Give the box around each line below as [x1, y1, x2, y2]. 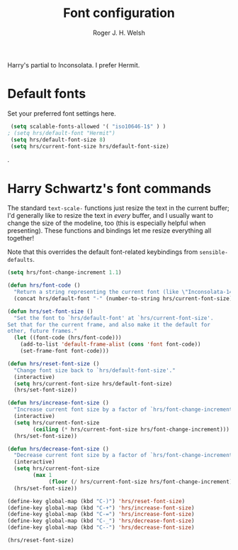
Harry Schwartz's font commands [7, 180, 211, 197]
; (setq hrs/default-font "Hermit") [7, 129, 115, 136]
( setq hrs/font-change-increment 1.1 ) [7, 269, 122, 276]
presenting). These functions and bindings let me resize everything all [7, 226, 212, 235]
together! [7, 234, 34, 243]
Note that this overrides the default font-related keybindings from [7, 248, 198, 256]
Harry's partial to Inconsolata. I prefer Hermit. [7, 60, 140, 69]
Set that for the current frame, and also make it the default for [7, 321, 211, 328]
